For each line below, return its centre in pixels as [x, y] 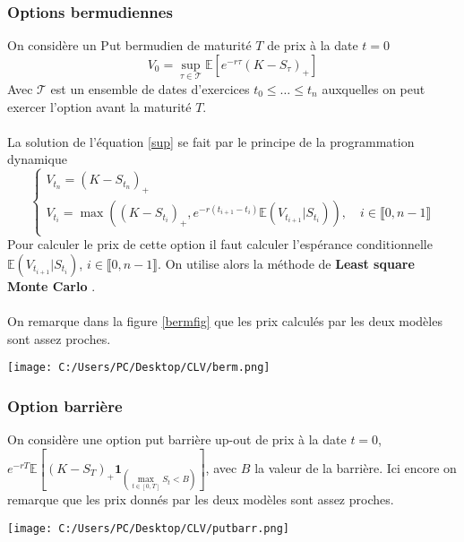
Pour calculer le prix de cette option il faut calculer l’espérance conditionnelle [220, 244]
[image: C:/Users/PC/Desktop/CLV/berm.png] [139, 368]
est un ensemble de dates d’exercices [150, 89]
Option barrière [65, 405]
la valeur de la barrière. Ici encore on [356, 468]
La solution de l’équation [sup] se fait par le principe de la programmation [211, 141]
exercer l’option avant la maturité [99, 106]
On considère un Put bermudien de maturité [129, 45]
